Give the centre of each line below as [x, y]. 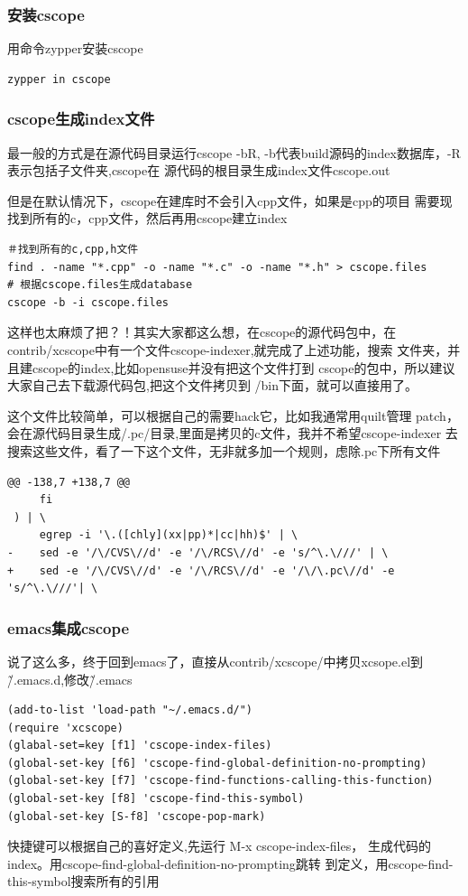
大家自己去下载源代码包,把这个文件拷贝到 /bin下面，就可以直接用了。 [213, 385]
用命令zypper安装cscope [75, 48]
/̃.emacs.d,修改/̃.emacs [70, 679]
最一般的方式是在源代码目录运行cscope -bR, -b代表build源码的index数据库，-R [234, 152]
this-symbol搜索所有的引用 [83, 881]
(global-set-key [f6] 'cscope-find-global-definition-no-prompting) [217, 763]
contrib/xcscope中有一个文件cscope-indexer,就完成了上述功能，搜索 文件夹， [228, 349]
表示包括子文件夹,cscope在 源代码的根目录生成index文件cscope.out [199, 170]
